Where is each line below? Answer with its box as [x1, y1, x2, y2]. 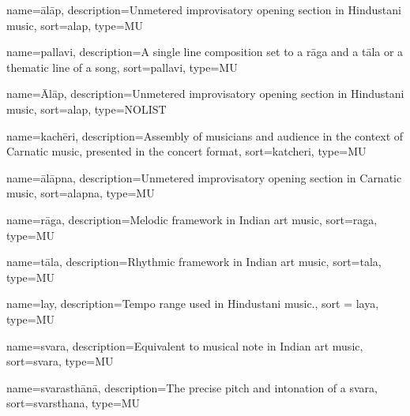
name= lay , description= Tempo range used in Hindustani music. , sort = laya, [6, 295, 379, 312]
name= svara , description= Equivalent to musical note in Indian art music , [6, 337, 363, 354]
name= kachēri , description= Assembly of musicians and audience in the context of [6, 127, 404, 144]
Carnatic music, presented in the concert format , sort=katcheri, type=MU [6, 143, 367, 159]
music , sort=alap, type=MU [6, 17, 143, 33]
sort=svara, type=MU [6, 353, 114, 369]
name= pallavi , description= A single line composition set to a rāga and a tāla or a [6, 43, 404, 60]
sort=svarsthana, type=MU [6, 395, 141, 411]
